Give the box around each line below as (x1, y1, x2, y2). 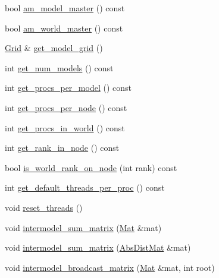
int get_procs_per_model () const (5, 81, 132, 94)
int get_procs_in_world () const (5, 121, 125, 134)
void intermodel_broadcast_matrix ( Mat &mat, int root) (5, 261, 215, 273)
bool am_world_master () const (5, 21, 123, 34)
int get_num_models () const (5, 61, 114, 74)
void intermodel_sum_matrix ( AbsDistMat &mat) (5, 241, 191, 254)
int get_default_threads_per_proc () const (5, 181, 165, 194)
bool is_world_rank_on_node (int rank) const (5, 161, 177, 173)
